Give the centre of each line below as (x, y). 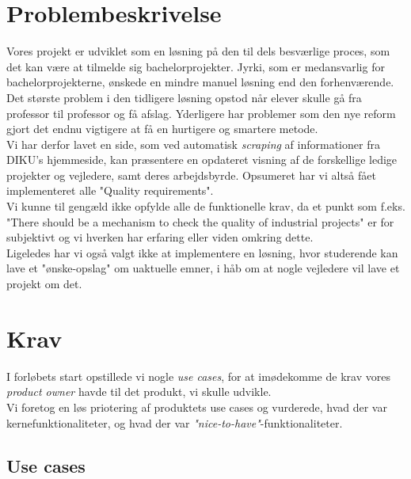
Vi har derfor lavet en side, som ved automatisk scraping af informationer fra (193, 144)
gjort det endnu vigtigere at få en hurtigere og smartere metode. (162, 129)
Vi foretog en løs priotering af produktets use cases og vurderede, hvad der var (197, 407)
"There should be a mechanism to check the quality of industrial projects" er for (200, 221)
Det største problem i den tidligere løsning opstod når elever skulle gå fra (184, 97)
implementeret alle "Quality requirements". (110, 190)
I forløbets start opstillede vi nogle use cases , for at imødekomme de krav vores (198, 376)
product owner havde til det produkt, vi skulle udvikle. (139, 392)
